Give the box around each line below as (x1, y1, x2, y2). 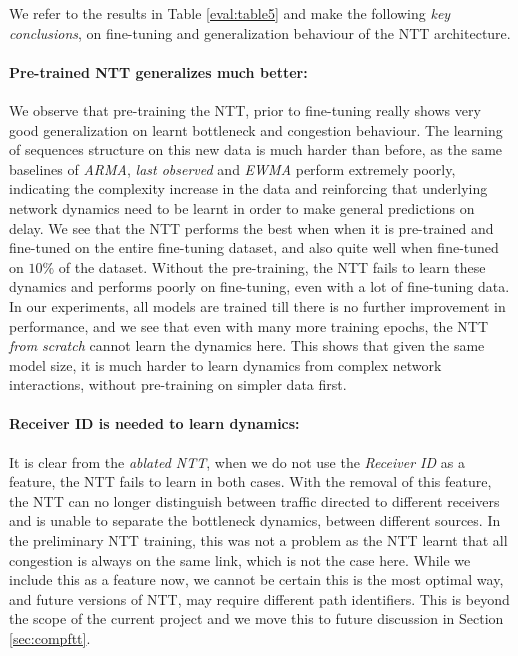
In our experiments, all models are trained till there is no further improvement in (9, 295, 506, 316)
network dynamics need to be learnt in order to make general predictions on (9, 197, 475, 218)
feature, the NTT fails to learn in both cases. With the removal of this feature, (9, 471, 492, 492)
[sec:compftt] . (9, 628, 91, 649)
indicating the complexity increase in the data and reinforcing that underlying (9, 178, 488, 199)
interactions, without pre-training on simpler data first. (9, 374, 347, 395)
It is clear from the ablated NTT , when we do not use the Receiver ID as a (9, 451, 465, 472)
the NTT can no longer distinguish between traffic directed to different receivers (9, 490, 500, 511)
